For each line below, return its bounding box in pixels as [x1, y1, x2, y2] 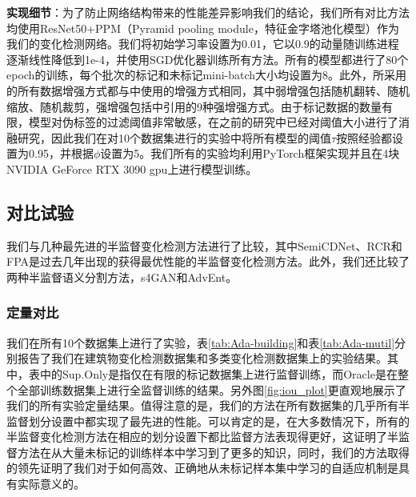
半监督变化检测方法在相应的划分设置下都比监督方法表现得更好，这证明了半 [6, 428, 398, 445]
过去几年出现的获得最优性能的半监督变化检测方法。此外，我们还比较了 [40, 253, 410, 270]
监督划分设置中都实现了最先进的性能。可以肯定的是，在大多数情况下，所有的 [6, 412, 410, 429]
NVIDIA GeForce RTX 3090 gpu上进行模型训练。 [6, 160, 258, 177]
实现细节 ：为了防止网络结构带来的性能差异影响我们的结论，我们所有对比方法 [6, 4, 410, 20]
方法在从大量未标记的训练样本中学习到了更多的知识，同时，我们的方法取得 [17, 443, 410, 460]
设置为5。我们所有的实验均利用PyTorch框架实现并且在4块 [100, 145, 400, 162]
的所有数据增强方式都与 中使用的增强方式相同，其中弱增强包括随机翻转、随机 [6, 82, 410, 98]
